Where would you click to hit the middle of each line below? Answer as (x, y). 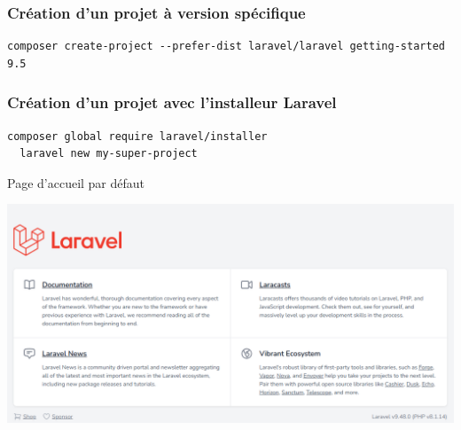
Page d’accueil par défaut (76, 182)
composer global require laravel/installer (137, 136)
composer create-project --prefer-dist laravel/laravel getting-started (226, 47)
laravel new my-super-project (109, 154)
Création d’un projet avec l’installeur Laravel (172, 102)
